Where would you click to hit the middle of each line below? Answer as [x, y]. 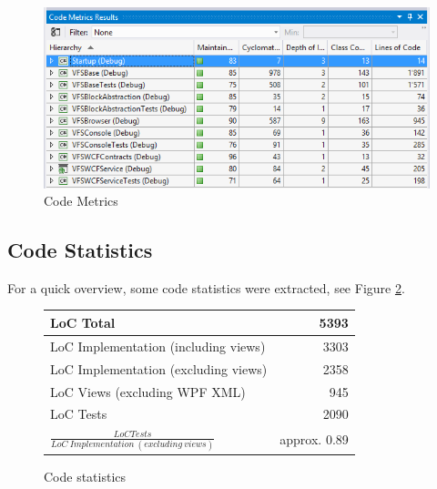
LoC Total [83, 322]
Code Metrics [81, 201]
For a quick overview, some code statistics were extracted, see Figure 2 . [206, 287]
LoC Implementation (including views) [158, 346]
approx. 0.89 [314, 439]
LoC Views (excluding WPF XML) [148, 391]
